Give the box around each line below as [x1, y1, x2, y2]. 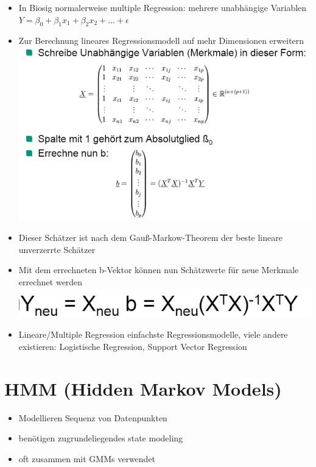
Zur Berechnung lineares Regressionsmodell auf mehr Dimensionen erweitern [18, 34, 304, 47]
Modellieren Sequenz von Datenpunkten [18, 411, 167, 424]
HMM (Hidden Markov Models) [4, 376, 282, 401]
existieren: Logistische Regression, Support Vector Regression [18, 340, 247, 352]
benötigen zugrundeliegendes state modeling [18, 432, 183, 444]
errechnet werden [18, 275, 83, 288]
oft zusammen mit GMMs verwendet [18, 452, 156, 465]
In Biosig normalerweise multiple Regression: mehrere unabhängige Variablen [18, 1, 307, 13]
